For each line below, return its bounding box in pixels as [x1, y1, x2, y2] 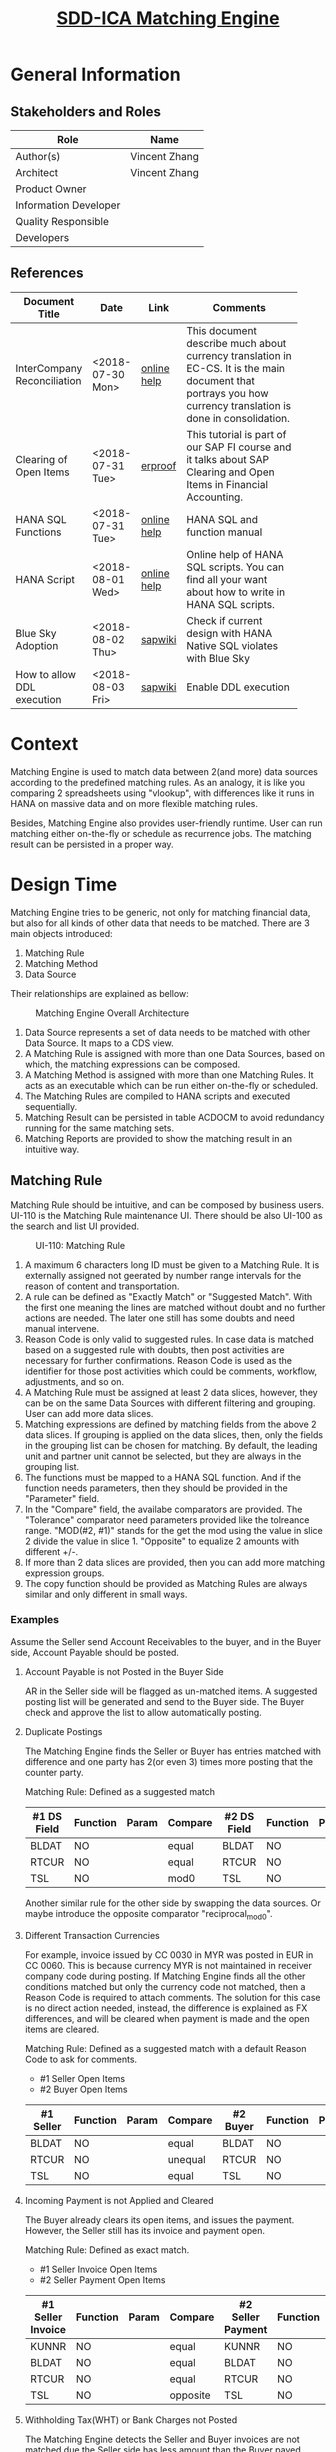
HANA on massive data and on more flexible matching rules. [10, 797, 258, 809]
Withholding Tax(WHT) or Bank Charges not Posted [24, 2413, 238, 2426]
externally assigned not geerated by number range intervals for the [24, 1269, 302, 1281]
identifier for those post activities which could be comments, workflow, [24, 1365, 318, 1377]
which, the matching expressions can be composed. [24, 1058, 241, 1070]
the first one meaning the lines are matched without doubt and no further [24, 1301, 326, 1313]
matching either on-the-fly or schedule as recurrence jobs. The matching [10, 827, 312, 839]
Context [10, 733, 79, 755]
